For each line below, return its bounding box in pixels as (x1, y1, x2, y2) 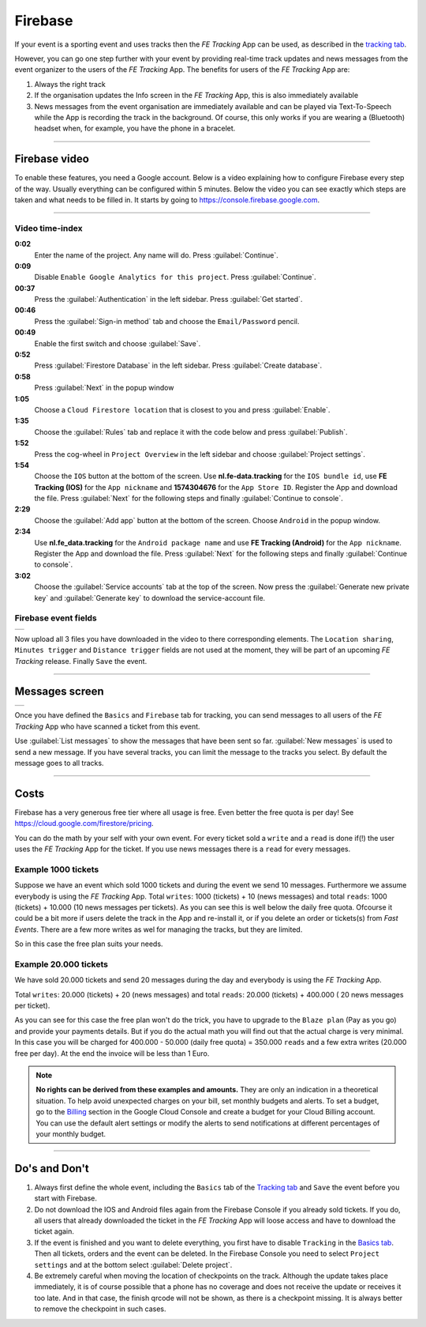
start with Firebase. (34, 1193, 98, 1203)
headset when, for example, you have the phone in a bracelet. (34, 123, 236, 134)
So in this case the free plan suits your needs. (14, 939, 163, 948)
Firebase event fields (14, 613, 98, 624)
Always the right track (34, 79, 106, 89)
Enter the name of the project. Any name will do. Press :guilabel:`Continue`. (34, 250, 279, 260)
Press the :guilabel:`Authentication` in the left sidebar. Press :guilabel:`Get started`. (34, 295, 303, 304)
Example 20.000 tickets (14, 959, 108, 970)
